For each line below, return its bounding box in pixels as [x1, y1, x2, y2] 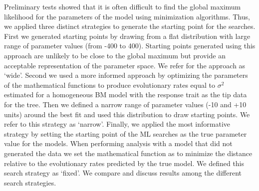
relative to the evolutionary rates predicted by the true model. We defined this [4, 158, 245, 168]
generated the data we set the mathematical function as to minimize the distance [4, 148, 253, 158]
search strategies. [4, 177, 56, 188]
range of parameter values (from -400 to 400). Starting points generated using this [4, 40, 256, 51]
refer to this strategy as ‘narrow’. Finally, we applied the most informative [4, 119, 231, 129]
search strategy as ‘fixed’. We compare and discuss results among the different [4, 168, 242, 178]
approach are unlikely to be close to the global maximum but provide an [4, 50, 226, 60]
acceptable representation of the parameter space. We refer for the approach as [4, 60, 246, 70]
